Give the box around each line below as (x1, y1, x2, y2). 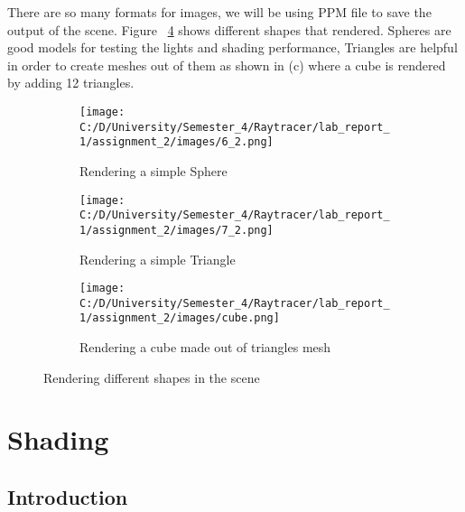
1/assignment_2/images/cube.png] (79, 312, 280, 325)
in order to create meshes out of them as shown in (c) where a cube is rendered (7, 55, 446, 74)
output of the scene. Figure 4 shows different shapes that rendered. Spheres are (7, 20, 451, 39)
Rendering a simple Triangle (79, 249, 236, 268)
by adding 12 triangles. (7, 73, 135, 92)
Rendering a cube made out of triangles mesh (79, 338, 331, 357)
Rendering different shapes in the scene (43, 368, 260, 386)
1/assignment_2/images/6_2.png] (79, 135, 274, 149)
